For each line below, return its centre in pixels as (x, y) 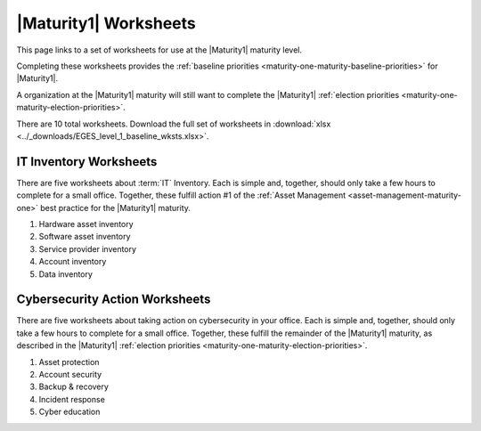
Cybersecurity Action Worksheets (114, 300)
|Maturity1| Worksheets (106, 23)
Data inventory (66, 274)
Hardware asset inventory (86, 224)
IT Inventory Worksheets (87, 162)
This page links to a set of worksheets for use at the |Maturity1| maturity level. (159, 50)
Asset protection (69, 362)
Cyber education (69, 412)
